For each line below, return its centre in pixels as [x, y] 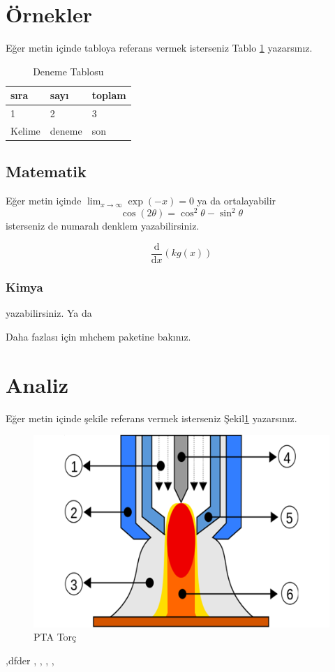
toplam [109, 95]
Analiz [37, 384]
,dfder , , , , [30, 660]
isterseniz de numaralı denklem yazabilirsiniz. [103, 226]
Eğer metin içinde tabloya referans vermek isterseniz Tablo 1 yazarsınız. [159, 48]
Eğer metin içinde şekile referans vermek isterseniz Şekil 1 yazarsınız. [151, 418]
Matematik [46, 171]
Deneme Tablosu [68, 71]
